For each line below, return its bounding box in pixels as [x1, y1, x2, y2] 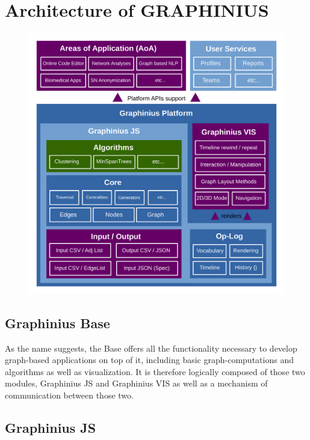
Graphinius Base [5, 313, 110, 332]
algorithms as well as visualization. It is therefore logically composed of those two [5, 365, 305, 377]
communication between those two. [5, 389, 134, 402]
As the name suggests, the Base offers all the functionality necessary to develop [5, 341, 297, 354]
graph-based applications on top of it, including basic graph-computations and [5, 353, 294, 366]
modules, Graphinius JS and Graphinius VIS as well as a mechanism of [5, 377, 268, 390]
